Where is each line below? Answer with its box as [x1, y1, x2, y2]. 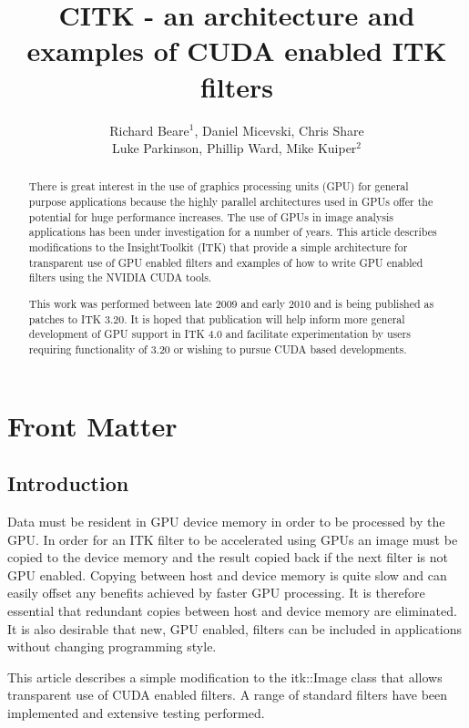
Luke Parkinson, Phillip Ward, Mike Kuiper [111, 138, 357, 158]
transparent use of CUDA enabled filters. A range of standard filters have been [7, 685, 448, 704]
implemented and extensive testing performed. [7, 702, 265, 722]
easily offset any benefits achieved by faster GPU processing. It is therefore [7, 583, 425, 602]
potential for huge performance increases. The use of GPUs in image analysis [28, 209, 393, 224]
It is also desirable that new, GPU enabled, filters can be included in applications [7, 619, 462, 638]
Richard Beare [109, 120, 189, 139]
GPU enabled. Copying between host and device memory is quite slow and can [7, 565, 447, 584]
